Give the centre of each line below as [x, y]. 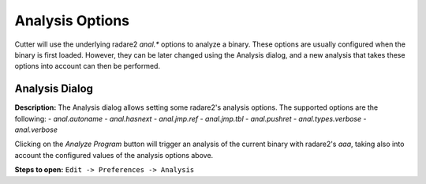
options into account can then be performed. [88, 66]
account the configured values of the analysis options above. [114, 155]
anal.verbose [36, 130]
